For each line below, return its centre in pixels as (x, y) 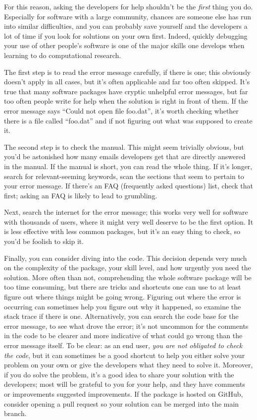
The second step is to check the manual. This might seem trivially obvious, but (124, 147)
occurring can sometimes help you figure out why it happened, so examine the (123, 306)
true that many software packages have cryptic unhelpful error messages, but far (126, 91)
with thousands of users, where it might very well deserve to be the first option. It (129, 221)
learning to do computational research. (63, 55)
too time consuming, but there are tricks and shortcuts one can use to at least (123, 287)
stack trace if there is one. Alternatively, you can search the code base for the (121, 316)
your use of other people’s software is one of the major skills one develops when (124, 45)
